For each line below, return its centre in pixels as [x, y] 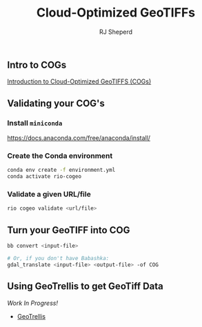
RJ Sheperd [116, 32]
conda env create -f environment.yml [61, 170]
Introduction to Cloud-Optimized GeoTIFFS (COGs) [79, 81]
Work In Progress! [33, 303]
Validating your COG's [56, 103]
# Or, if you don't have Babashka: [58, 258]
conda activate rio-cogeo [44, 177]
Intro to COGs [37, 65]
